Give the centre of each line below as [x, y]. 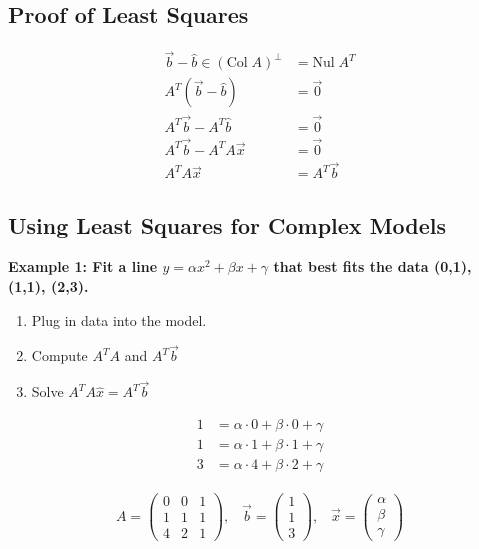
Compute [59, 355]
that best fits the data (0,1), [372, 266]
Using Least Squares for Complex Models [227, 224]
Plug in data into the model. [119, 319]
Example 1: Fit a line [83, 266]
